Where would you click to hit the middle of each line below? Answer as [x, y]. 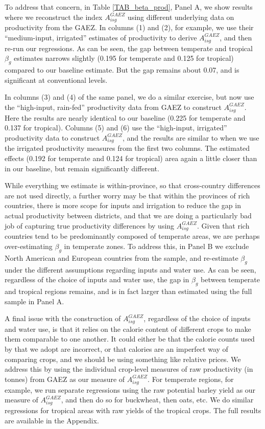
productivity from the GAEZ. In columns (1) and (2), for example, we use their [129, 27]
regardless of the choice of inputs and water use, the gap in [97, 279]
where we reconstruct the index [54, 17]
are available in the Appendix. [52, 420]
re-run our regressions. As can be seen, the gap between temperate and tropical [129, 48]
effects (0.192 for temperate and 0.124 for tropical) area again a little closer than [131, 158]
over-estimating [29, 246]
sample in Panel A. [34, 301]
